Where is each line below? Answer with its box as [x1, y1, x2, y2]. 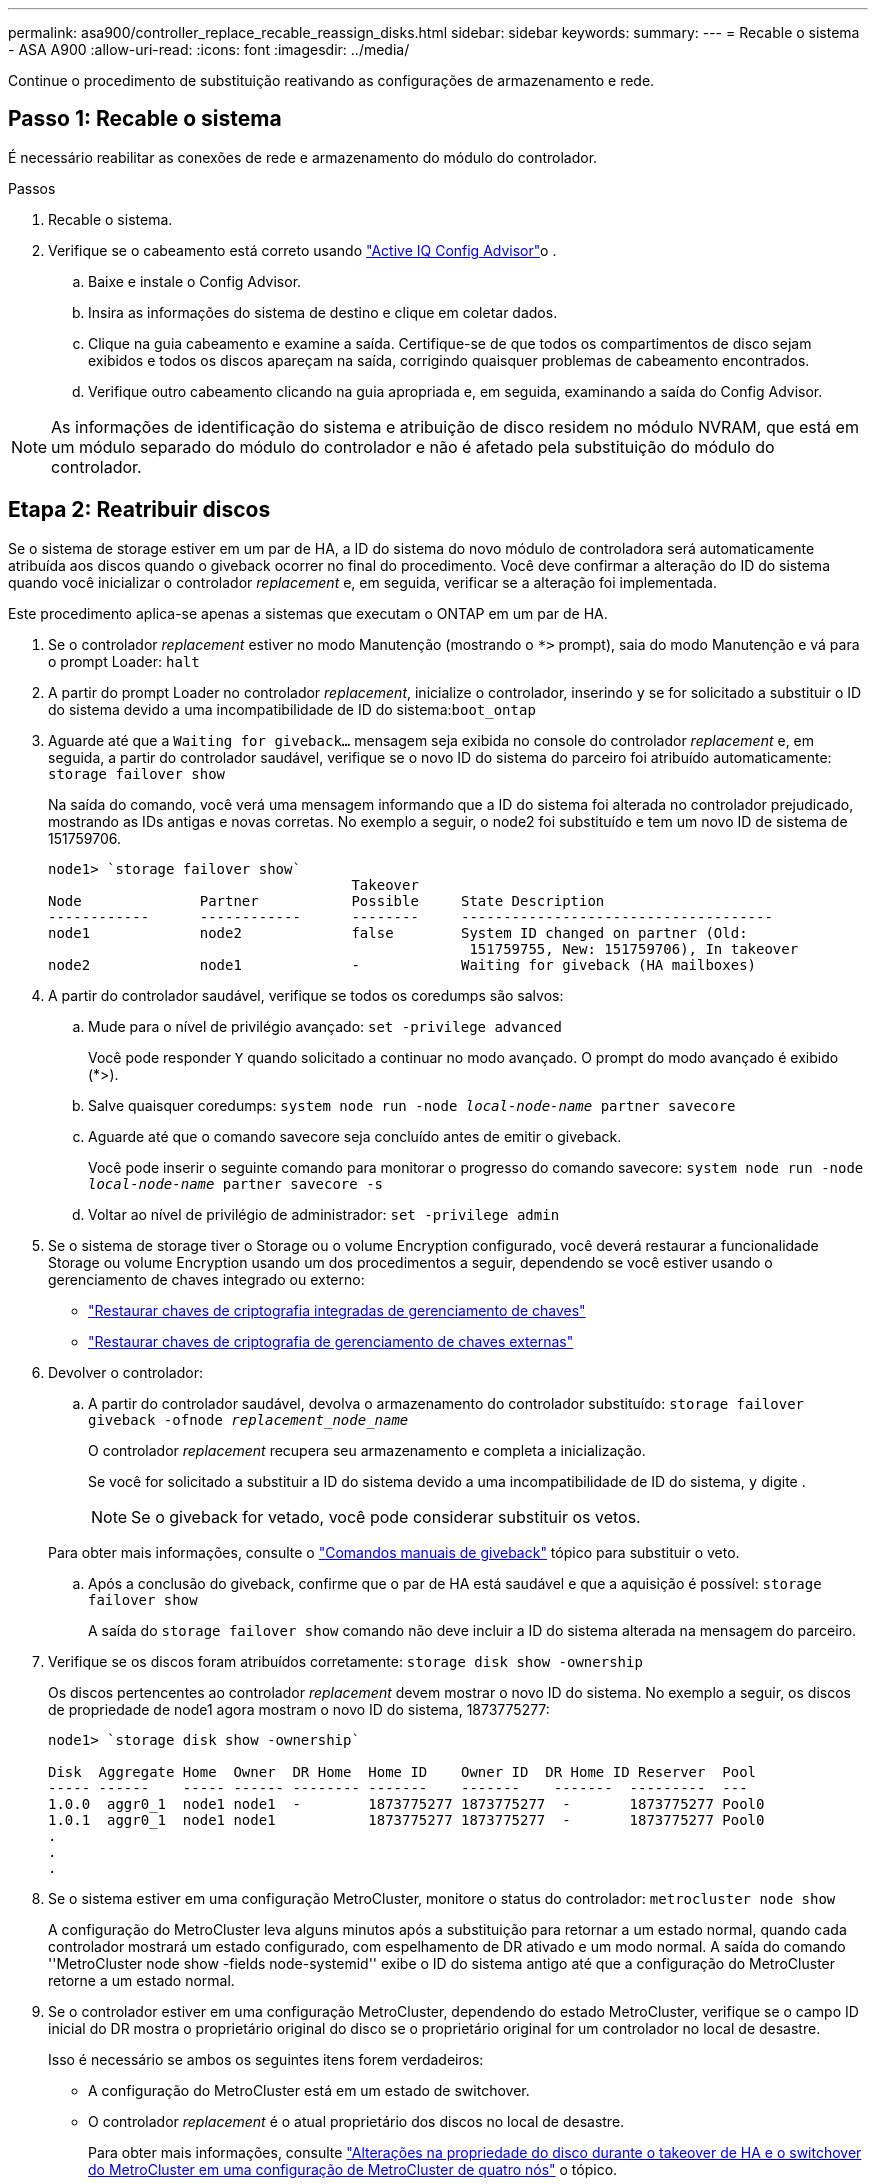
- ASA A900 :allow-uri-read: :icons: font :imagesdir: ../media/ [8, 41, 410, 58]
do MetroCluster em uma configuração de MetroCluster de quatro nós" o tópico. [88, 2160, 618, 2178]
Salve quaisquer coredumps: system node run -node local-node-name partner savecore [88, 1096, 736, 1114]
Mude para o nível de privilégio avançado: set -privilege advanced [88, 1017, 562, 1035]
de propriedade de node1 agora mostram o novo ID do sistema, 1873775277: [48, 1700, 550, 1718]
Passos [8, 179, 56, 197]
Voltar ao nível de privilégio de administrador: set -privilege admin [88, 1205, 560, 1223]
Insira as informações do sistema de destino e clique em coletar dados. [88, 303, 558, 321]
